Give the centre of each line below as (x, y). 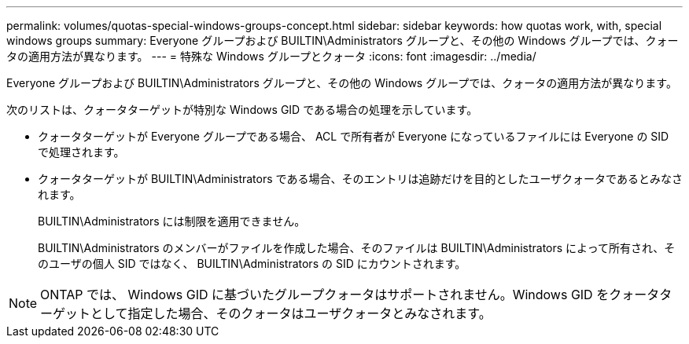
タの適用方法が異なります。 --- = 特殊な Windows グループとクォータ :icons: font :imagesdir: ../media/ (271, 56)
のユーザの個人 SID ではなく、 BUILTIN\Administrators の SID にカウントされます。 (252, 263)
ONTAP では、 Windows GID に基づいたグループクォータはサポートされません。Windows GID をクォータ (350, 295)
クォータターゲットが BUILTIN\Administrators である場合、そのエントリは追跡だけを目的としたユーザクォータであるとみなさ (360, 179)
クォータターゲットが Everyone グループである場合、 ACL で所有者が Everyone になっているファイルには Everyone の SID (354, 136)
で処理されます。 (81, 152)
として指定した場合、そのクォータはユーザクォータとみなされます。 (291, 313)
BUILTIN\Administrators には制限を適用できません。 (172, 221)
